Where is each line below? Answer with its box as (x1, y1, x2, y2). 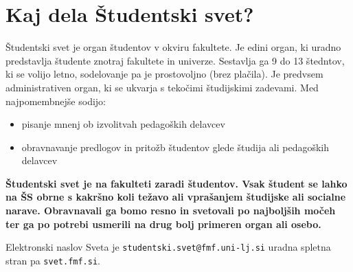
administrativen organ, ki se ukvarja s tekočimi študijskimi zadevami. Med (5, 80, 319, 94)
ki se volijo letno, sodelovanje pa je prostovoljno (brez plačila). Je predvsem (5, 67, 323, 81)
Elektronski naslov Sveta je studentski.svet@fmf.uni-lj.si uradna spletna (5, 240, 331, 254)
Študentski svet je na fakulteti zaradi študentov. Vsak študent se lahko (5, 176, 348, 190)
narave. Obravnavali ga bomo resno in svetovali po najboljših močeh (5, 203, 336, 218)
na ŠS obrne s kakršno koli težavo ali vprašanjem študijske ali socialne (5, 190, 346, 204)
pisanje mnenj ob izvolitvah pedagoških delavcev (21, 117, 225, 131)
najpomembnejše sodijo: (5, 93, 106, 108)
